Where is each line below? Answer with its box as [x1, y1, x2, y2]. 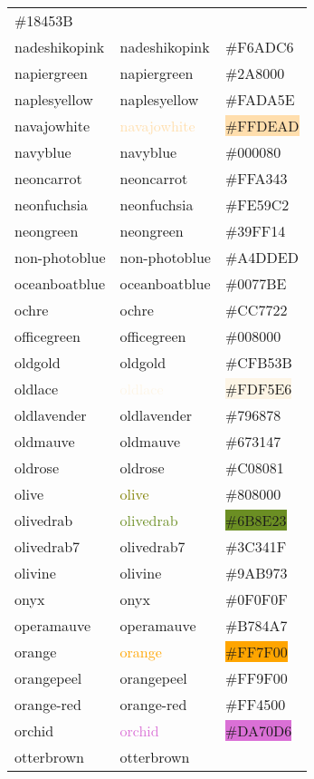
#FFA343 [224, 168, 288, 189]
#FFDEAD [224, 115, 300, 136]
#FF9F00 [224, 667, 288, 688]
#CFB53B [224, 352, 292, 373]
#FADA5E [224, 89, 295, 110]
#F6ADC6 [224, 36, 294, 57]
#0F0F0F [224, 589, 288, 609]
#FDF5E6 [224, 378, 292, 399]
